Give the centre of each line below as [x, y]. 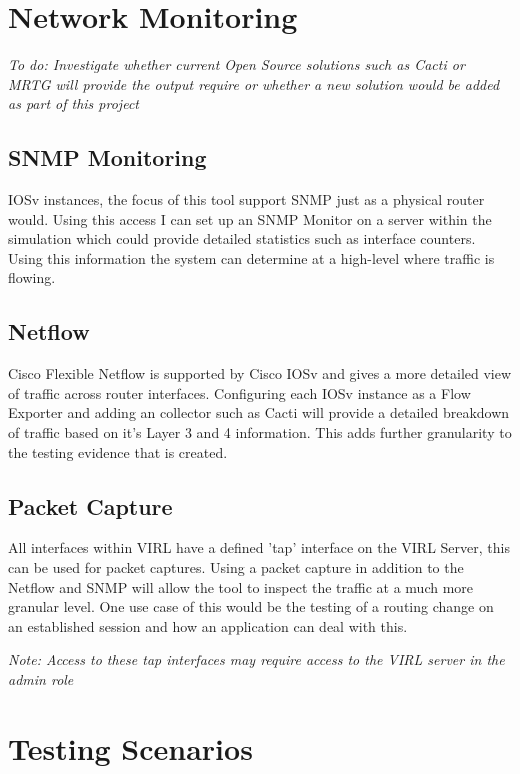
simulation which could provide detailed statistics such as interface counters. [242, 238]
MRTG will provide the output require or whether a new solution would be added [254, 83]
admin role [41, 679]
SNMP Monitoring [107, 157]
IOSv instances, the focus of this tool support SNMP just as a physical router [246, 199]
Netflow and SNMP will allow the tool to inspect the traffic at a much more [241, 586]
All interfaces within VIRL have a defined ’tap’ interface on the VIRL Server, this [259, 547]
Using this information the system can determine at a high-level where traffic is [251, 257]
